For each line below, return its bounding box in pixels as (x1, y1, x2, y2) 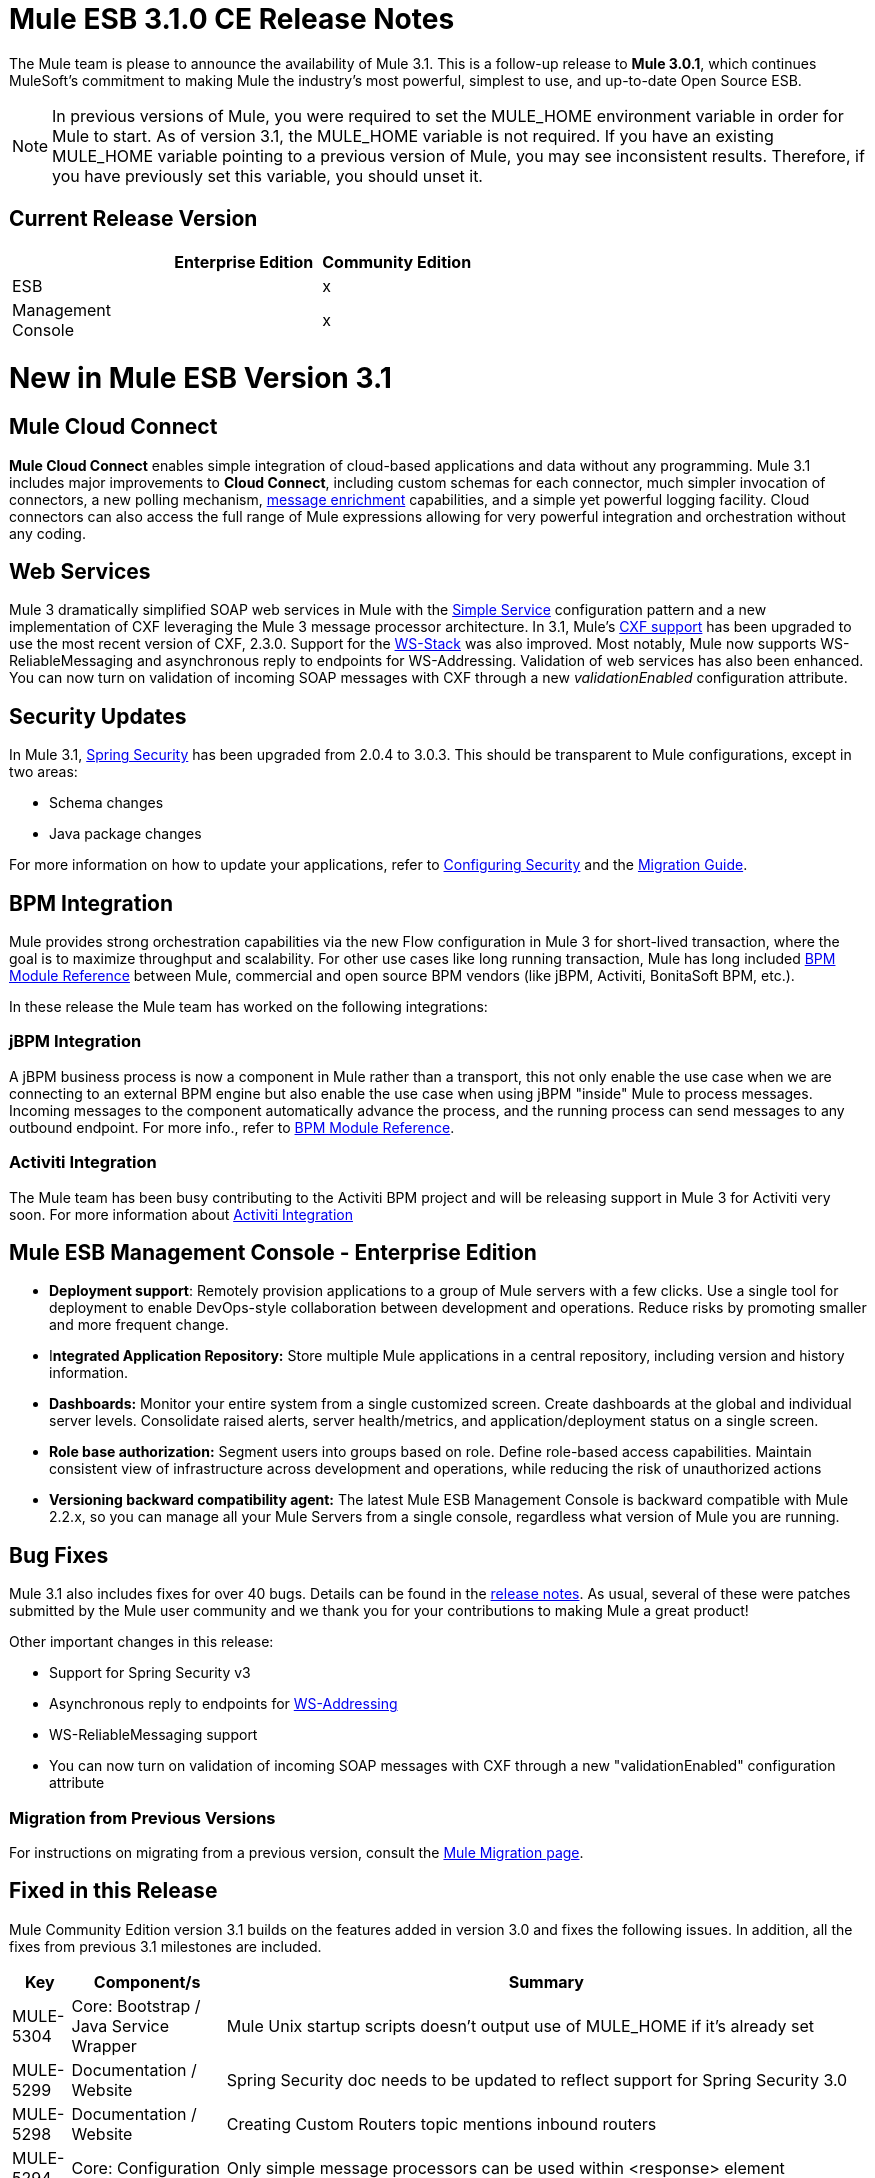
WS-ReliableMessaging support (49, 1726, 258, 1744)
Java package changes (49, 825, 202, 843)
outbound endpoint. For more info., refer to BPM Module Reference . (9, 1118, 455, 1136)
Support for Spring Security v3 (49, 1664, 251, 1682)
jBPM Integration (9, 1031, 142, 1052)
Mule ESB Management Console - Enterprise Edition (9, 1239, 537, 1265)
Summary (508, 1971, 584, 1992)
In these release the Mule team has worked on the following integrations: (9, 998, 488, 1016)
